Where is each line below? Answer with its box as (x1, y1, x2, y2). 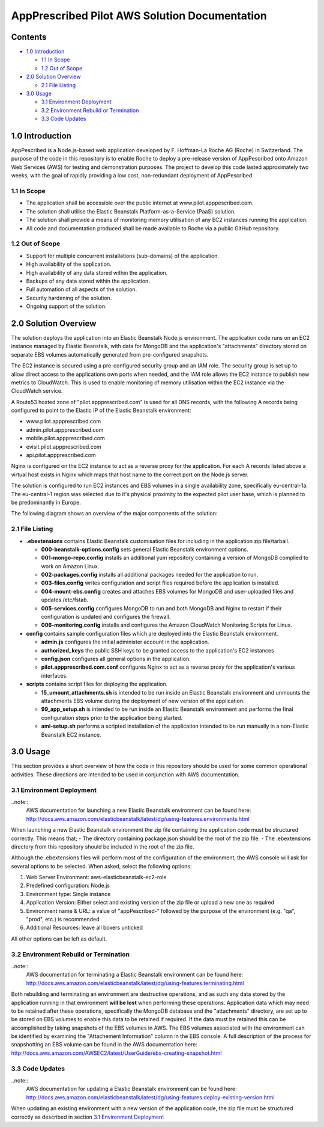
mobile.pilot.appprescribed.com (26, 435, 105, 442)
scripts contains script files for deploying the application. (26, 680, 168, 688)
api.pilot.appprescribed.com (26, 452, 96, 459)
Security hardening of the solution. (26, 294, 112, 301)
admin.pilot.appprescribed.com (26, 426, 104, 433)
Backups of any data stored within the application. (26, 277, 150, 284)
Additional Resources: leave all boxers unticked (26, 924, 143, 932)
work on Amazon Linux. (41, 562, 100, 570)
